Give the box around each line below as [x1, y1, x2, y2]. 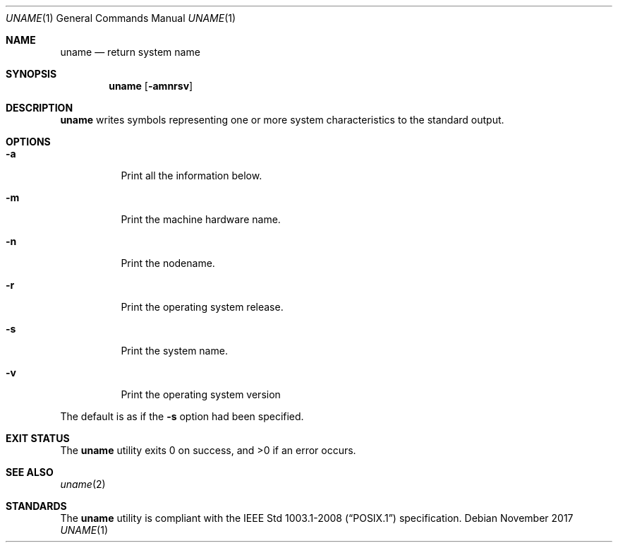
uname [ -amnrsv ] [109, 80, 193, 92]
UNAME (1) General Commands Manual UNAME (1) [6, 12, 236, 24]
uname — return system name [60, 46, 200, 58]
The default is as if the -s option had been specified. [60, 410, 304, 422]
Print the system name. [121, 345, 228, 357]
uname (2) [60, 478, 106, 490]
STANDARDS [6, 500, 67, 512]
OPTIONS [6, 136, 51, 148]
